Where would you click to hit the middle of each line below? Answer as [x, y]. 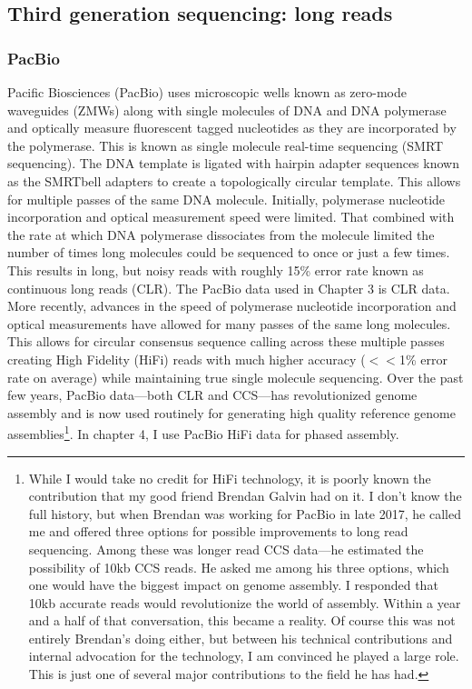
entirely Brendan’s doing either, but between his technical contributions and [241, 638]
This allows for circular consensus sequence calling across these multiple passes [226, 341]
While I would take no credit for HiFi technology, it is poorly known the [230, 478]
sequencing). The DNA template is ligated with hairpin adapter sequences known [233, 163]
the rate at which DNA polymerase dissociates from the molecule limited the [221, 234]
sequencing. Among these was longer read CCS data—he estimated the [226, 549]
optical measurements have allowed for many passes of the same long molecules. [229, 323]
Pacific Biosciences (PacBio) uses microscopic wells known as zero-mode [207, 92]
